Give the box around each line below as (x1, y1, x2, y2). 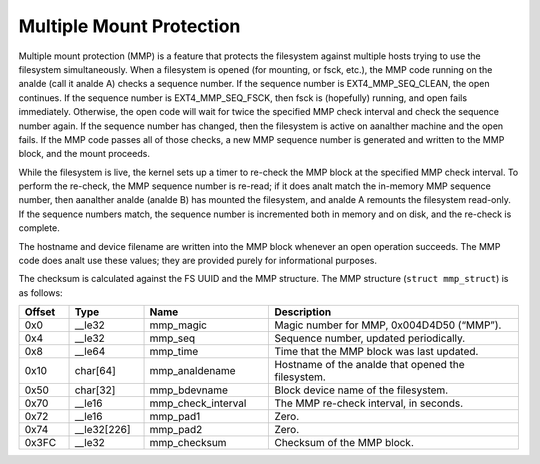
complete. (18, 222, 60, 234)
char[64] (74, 364, 117, 378)
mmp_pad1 (149, 410, 201, 424)
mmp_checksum (149, 436, 227, 450)
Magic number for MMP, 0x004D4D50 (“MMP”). (274, 318, 502, 332)
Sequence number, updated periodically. (274, 331, 466, 345)
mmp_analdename (149, 364, 236, 378)
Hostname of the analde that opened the (274, 358, 465, 372)
